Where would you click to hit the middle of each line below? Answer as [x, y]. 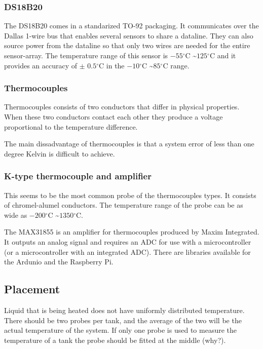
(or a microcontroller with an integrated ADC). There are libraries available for [127, 251]
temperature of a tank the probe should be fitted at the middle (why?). [115, 340]
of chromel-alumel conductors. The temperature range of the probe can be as [124, 205]
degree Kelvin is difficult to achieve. [60, 153]
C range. [176, 65]
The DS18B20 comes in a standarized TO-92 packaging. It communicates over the [131, 26]
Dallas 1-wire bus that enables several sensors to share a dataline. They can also [129, 35]
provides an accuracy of [41, 65]
